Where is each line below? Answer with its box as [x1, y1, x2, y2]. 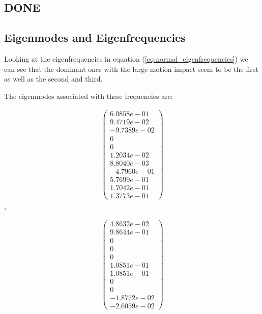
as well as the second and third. [4, 73, 103, 84]
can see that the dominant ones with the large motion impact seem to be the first [4, 63, 258, 74]
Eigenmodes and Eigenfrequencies [4, 30, 186, 45]
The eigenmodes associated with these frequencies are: [4, 90, 173, 101]
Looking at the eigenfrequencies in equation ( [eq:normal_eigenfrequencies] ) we [4, 53, 248, 64]
